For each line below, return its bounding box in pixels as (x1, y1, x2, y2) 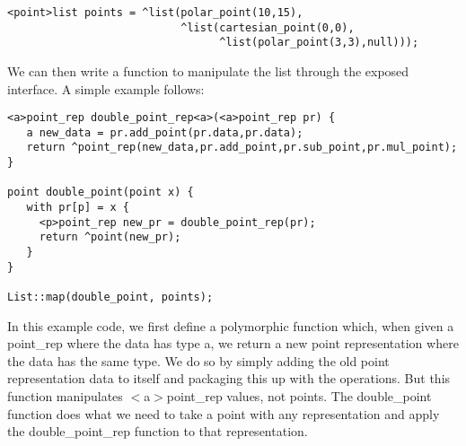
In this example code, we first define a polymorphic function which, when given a (7, 316, 454, 335)
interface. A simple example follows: (7, 79, 205, 98)
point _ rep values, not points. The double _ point (166, 387, 432, 406)
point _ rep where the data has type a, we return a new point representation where (7, 334, 459, 353)
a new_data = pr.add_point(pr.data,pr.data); (26, 126, 303, 139)
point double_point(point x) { (7, 186, 194, 199)
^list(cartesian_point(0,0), (180, 21, 355, 34)
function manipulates (7, 387, 123, 406)
